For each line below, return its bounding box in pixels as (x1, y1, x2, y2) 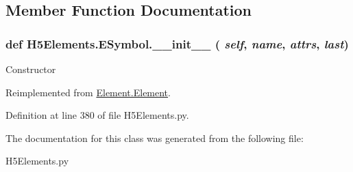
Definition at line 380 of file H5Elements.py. (5, 108, 189, 122)
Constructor (5, 62, 56, 76)
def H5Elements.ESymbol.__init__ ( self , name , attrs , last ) (5, 35, 349, 52)
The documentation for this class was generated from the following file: (5, 130, 304, 145)
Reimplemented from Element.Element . (5, 85, 171, 99)
